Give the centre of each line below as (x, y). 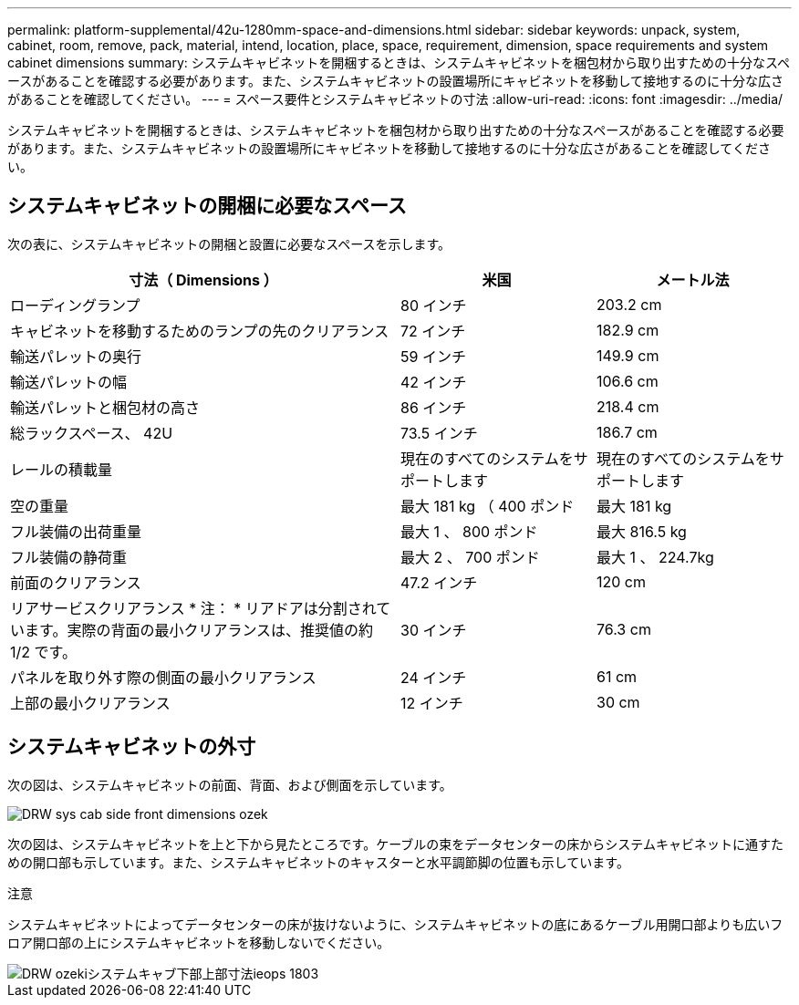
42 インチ (434, 382)
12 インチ (432, 703)
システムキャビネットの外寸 (132, 747)
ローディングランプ (75, 305)
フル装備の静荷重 (69, 557)
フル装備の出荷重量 (76, 531)
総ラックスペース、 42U (92, 433)
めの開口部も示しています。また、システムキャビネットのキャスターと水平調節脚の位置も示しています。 (318, 862)
